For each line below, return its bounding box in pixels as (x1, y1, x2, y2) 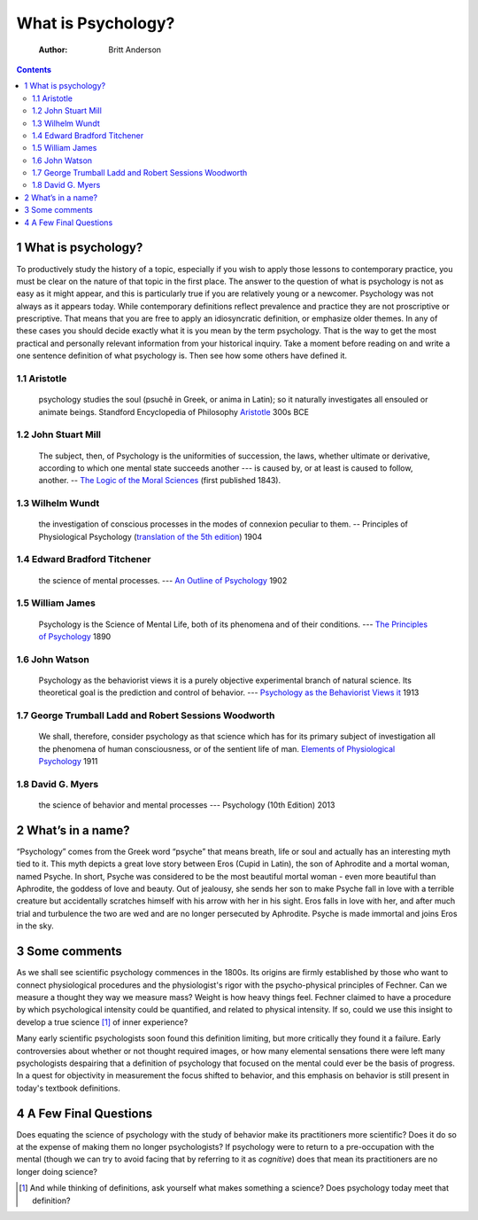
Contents (16, 64, 52, 74)
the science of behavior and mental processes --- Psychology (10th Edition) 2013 (38, 800, 335, 810)
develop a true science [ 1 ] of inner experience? (16, 1016, 189, 1028)
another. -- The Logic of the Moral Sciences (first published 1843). (38, 475, 281, 486)
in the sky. (16, 920, 54, 931)
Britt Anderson (108, 44, 162, 55)
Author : (38, 44, 68, 55)
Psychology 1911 (38, 756, 98, 767)
